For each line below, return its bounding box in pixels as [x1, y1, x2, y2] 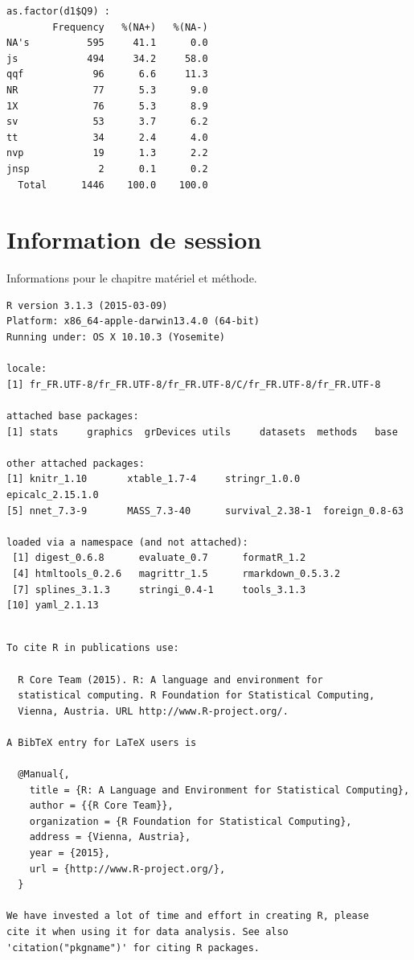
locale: [6, 363, 47, 375]
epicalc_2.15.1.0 [6, 488, 99, 501]
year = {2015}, [29, 847, 110, 859]
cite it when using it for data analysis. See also [6, 926, 289, 937]
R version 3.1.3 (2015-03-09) [6, 299, 168, 311]
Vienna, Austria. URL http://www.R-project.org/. [18, 705, 289, 717]
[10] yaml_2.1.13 [6, 599, 99, 612]
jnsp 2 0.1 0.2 [6, 163, 208, 175]
